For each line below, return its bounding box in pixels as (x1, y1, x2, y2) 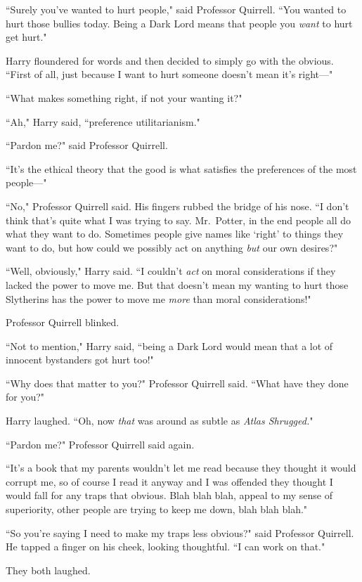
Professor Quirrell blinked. (6, 315, 119, 330)
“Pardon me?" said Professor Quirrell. (6, 138, 168, 153)
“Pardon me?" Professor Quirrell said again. (6, 436, 195, 451)
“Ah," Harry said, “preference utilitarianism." (6, 114, 200, 129)
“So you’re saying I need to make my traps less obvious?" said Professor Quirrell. (6, 525, 354, 540)
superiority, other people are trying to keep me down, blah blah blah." (6, 502, 308, 517)
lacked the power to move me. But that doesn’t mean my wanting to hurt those (6, 277, 349, 292)
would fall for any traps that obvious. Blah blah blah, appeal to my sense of (6, 488, 332, 503)
